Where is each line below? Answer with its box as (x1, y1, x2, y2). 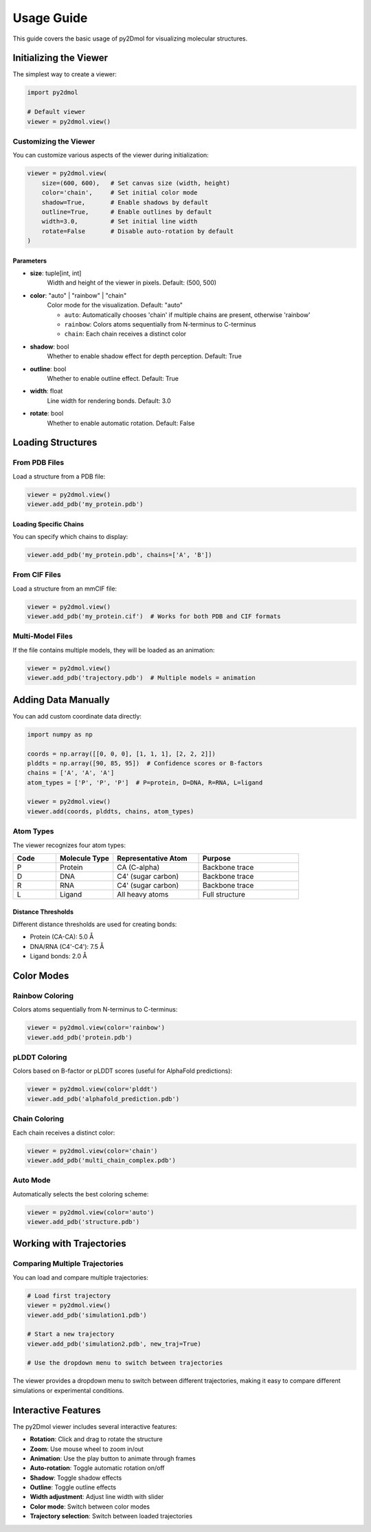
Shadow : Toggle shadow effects (30, 1474, 122, 1482)
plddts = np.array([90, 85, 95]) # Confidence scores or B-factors (27, 759, 263, 767)
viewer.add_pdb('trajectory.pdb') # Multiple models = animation (27, 674, 256, 682)
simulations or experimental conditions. (12, 1386, 124, 1394)
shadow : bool (30, 342, 69, 351)
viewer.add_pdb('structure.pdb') (27, 1218, 140, 1225)
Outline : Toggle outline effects (30, 1483, 117, 1491)
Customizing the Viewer (12, 136, 95, 146)
